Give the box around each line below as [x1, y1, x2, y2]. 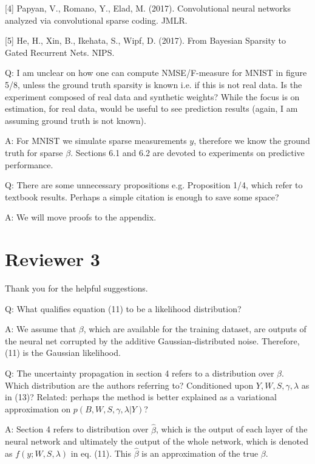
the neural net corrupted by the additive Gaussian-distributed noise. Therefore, [5, 334, 300, 347]
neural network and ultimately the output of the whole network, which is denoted [5, 435, 308, 448]
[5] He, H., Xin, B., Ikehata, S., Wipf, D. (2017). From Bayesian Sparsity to [5, 34, 286, 47]
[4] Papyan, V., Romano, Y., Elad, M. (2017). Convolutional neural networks [5, 2, 291, 14]
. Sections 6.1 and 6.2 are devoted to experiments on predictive [70, 146, 305, 159]
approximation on [5, 402, 71, 415]
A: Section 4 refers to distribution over [5, 423, 149, 435]
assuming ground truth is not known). [5, 114, 146, 126]
